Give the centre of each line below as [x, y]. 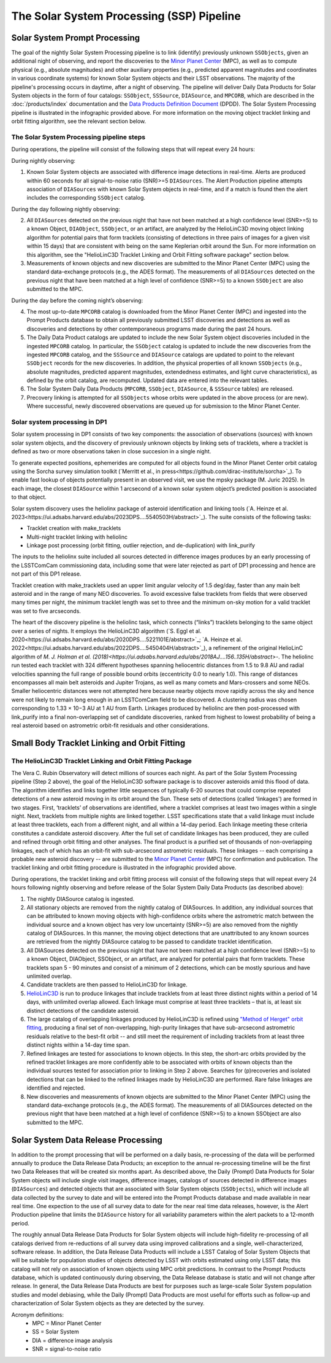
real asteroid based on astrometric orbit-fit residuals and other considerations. [110, 725]
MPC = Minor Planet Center [67, 1323]
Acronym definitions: [38, 1314]
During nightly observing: [44, 160]
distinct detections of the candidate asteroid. [83, 1010]
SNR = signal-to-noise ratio [67, 1349]
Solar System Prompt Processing [76, 38]
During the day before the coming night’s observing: [77, 300]
